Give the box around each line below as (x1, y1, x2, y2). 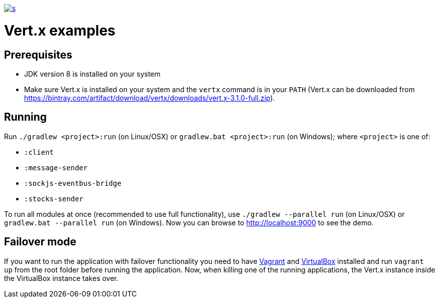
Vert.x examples (4, 22, 116, 39)
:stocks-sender (24, 194, 84, 203)
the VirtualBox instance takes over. (4, 273, 119, 282)
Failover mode (4, 235, 77, 248)
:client (24, 148, 54, 156)
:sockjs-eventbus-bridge (24, 179, 121, 187)
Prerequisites (4, 48, 72, 61)
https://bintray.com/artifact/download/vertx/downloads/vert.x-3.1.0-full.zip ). (24, 93, 275, 102)
